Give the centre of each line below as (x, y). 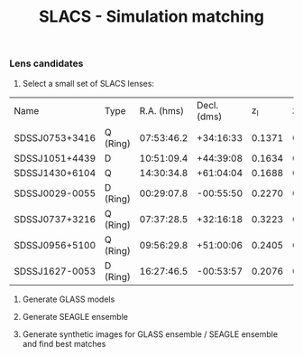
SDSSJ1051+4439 (55, 158)
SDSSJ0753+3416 (55, 137)
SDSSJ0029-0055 (55, 193)
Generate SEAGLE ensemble (75, 316)
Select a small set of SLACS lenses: (88, 83)
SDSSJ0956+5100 (55, 245)
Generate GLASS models (69, 299)
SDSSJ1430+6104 (55, 173)
